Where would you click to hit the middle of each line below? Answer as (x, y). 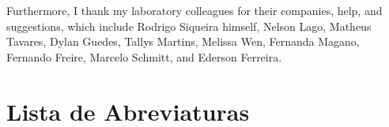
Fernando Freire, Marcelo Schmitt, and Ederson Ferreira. (144, 56)
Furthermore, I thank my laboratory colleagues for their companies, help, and (194, 10)
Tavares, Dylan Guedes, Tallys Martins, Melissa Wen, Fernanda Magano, (183, 41)
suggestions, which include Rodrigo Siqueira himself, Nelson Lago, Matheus (189, 26)
